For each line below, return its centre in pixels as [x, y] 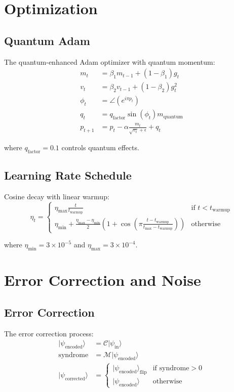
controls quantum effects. [100, 147]
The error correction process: [49, 333]
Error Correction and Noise [103, 280]
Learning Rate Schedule [68, 175]
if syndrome [171, 368]
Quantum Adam [47, 40]
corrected [75, 379]
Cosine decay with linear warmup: [57, 197]
